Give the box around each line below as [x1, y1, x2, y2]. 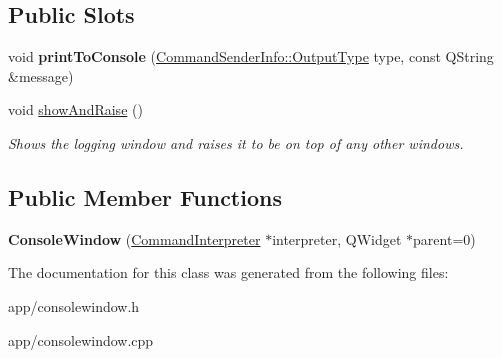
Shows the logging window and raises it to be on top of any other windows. [8, 132, 464, 153]
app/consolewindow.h [8, 295, 140, 316]
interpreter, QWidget [272, 228, 402, 249]
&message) [8, 65, 74, 86]
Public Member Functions [8, 181, 282, 212]
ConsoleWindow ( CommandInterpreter [8, 228, 261, 249]
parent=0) [413, 228, 476, 249]
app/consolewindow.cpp [8, 329, 154, 350]
